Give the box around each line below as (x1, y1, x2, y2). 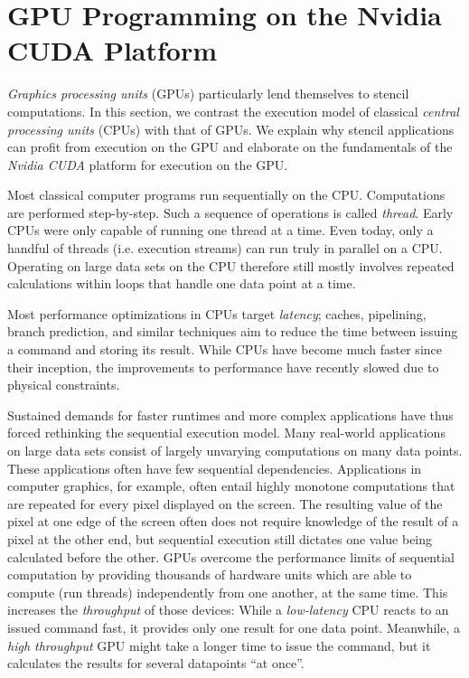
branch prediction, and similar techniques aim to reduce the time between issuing (7, 322, 458, 341)
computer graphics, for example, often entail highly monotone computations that (7, 476, 455, 495)
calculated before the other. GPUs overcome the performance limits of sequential (7, 547, 455, 566)
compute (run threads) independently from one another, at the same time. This (7, 582, 448, 601)
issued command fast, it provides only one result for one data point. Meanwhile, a (7, 617, 461, 636)
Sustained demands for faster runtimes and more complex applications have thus (7, 405, 454, 424)
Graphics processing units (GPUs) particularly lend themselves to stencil (7, 84, 409, 103)
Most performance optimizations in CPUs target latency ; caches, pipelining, (7, 304, 427, 323)
